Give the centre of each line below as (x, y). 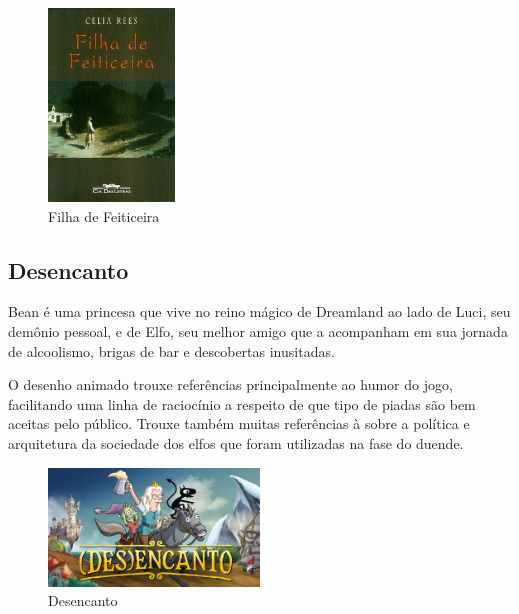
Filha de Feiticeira (104, 215)
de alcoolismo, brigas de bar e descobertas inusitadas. (171, 350)
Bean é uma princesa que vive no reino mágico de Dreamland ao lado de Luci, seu (259, 311)
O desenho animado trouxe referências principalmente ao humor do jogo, (230, 384)
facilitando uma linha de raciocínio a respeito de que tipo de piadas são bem (242, 403)
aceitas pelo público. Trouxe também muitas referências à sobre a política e (239, 423)
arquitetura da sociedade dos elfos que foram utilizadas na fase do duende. (236, 442)
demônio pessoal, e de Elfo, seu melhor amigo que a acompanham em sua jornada (258, 330)
